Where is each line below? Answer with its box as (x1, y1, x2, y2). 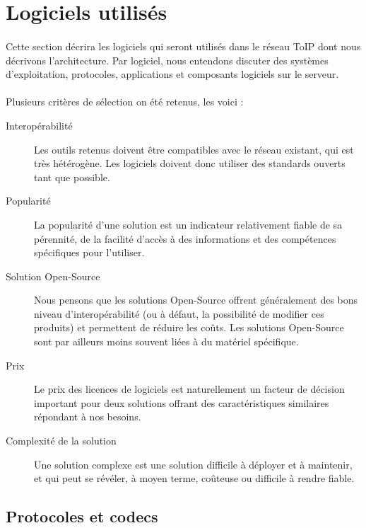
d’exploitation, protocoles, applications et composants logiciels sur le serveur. (6, 67, 339, 81)
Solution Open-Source (6, 268, 100, 283)
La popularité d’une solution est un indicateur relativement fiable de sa (34, 217, 343, 231)
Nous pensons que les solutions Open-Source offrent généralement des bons (34, 292, 358, 307)
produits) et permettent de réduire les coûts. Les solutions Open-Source (34, 320, 344, 335)
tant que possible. (34, 169, 110, 184)
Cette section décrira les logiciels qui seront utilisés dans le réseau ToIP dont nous (6, 38, 361, 53)
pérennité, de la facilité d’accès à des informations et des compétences (34, 231, 336, 246)
